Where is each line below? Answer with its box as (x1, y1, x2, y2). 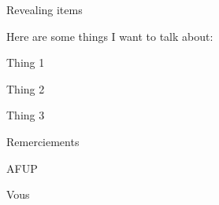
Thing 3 (6, 107, 45, 123)
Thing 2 (6, 80, 45, 97)
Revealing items (6, 2, 83, 17)
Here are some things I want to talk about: (6, 27, 213, 44)
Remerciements (6, 133, 80, 149)
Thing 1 (6, 54, 45, 71)
